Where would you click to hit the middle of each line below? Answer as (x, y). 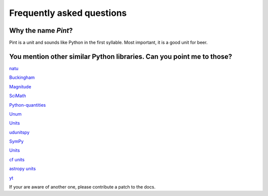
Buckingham (22, 77)
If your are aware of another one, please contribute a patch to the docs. (82, 187)
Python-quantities (28, 105)
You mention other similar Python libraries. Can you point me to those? (121, 56)
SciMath (18, 96)
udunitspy (19, 132)
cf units (17, 159)
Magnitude (20, 86)
